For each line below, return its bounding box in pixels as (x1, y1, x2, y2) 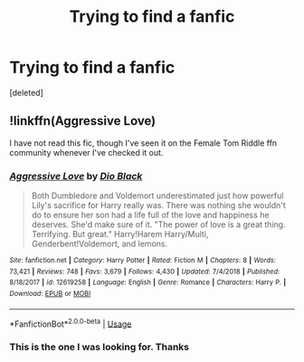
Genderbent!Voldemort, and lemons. (31, 238, 168, 250)
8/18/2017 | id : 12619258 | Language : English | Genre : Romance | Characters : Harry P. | (9, 278, 287, 287)
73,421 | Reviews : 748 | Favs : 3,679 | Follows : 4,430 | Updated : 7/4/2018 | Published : (9, 267, 280, 276)
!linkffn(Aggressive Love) (9, 113, 157, 129)
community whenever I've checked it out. (9, 147, 164, 157)
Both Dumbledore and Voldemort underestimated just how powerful (31, 190, 284, 201)
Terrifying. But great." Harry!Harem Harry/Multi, (31, 229, 209, 240)
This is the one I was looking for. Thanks (9, 341, 190, 354)
